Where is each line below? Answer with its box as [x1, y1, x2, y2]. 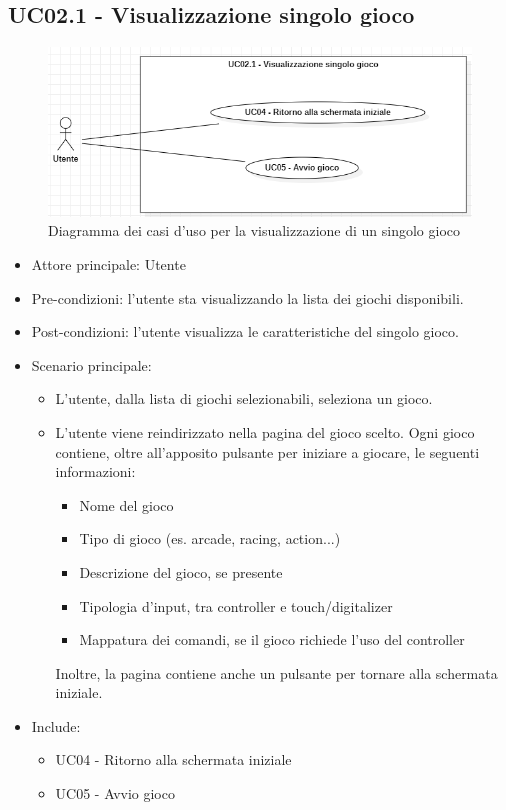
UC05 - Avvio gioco [55, 783, 175, 804]
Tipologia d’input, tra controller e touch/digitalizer [79, 595, 393, 616]
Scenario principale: [31, 354, 152, 375]
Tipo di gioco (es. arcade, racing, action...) [79, 528, 341, 549]
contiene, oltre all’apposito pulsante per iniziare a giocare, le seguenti [55, 441, 480, 462]
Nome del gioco [79, 494, 174, 515]
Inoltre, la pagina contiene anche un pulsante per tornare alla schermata [55, 662, 498, 683]
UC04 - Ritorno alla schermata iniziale [55, 749, 292, 770]
